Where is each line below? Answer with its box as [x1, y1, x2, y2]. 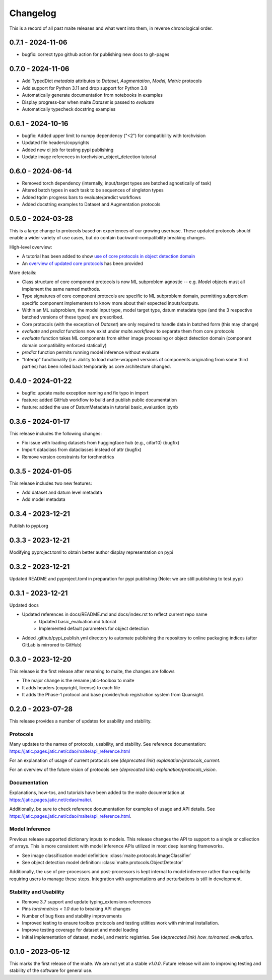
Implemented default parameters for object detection [39, 625, 149, 632]
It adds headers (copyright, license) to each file [22, 684, 120, 690]
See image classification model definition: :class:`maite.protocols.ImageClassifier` [22, 852, 191, 859]
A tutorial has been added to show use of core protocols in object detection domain [22, 253, 195, 259]
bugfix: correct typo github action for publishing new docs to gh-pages [22, 51, 170, 57]
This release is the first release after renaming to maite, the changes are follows [9, 668, 175, 674]
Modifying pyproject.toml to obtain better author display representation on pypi [9, 549, 173, 555]
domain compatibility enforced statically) [22, 342, 107, 348]
